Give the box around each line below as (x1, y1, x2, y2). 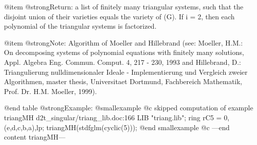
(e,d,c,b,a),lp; (4, 122, 44, 132)
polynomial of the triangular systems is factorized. (4, 21, 157, 31)
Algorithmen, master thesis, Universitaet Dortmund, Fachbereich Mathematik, (4, 76, 243, 87)
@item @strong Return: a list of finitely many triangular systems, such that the (4, 1, 244, 11)
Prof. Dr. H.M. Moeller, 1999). (4, 86, 97, 96)
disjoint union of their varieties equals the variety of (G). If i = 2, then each (4, 11, 235, 21)
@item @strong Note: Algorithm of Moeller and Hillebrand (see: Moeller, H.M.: (4, 37, 243, 48)
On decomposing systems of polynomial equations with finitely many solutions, (4, 47, 244, 57)
